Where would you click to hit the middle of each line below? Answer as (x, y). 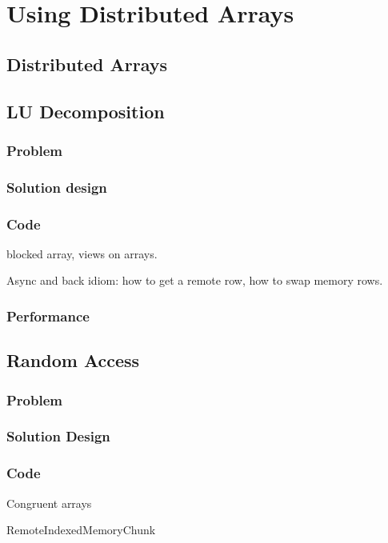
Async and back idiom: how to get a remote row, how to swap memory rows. (195, 280)
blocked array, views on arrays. (82, 253)
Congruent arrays (49, 503)
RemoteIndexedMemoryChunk (81, 530)
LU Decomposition (86, 111)
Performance (48, 315)
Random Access (73, 360)
